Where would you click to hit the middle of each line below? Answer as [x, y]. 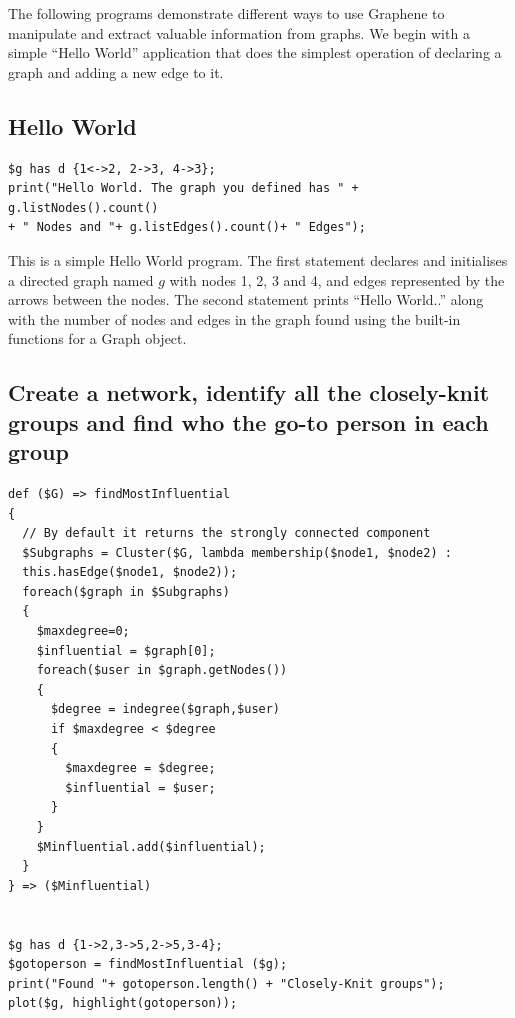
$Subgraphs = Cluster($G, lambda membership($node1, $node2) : [237, 552]
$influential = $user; [140, 787]
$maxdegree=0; [83, 631]
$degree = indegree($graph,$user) [165, 709]
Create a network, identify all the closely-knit [249, 392]
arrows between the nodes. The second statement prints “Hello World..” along [246, 299]
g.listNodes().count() [83, 207]
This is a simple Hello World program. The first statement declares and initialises [258, 259]
